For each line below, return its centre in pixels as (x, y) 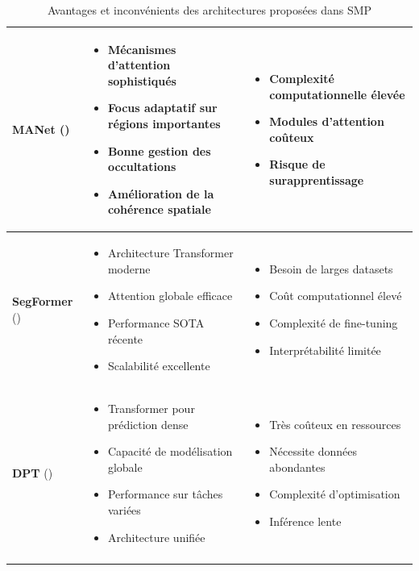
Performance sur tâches (165, 494)
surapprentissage (317, 179)
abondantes (297, 467)
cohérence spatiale (159, 209)
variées (124, 509)
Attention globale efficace (170, 296)
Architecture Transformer (170, 253)
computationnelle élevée (337, 94)
